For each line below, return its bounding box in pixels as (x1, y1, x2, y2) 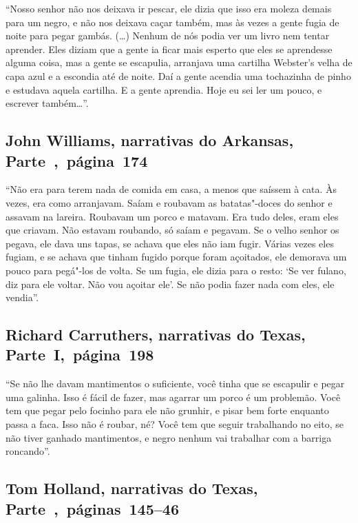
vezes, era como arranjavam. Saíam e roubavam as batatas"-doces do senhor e (6, 195, 333, 209)
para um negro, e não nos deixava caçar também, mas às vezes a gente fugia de (6, 14, 339, 29)
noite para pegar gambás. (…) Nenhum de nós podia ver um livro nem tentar (6, 28, 330, 43)
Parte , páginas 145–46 (6, 498, 179, 519)
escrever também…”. (6, 96, 89, 110)
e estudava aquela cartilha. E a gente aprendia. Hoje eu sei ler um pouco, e (6, 82, 322, 96)
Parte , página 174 (6, 150, 148, 171)
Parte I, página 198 (6, 344, 154, 365)
